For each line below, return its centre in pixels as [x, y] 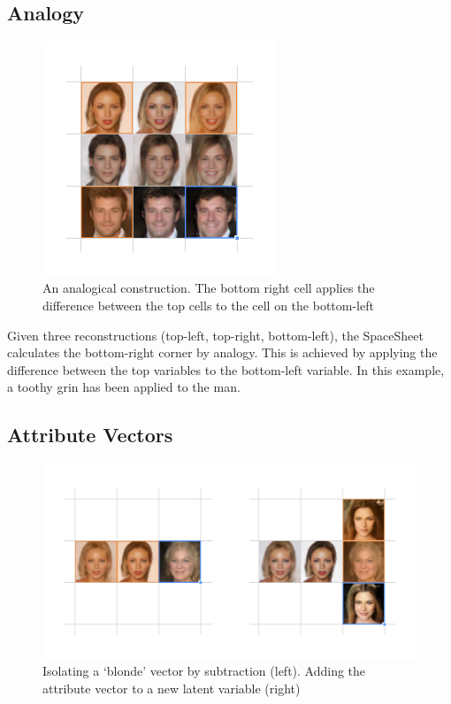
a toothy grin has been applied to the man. [124, 387]
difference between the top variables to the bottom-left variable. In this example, [226, 369]
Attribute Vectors [90, 435]
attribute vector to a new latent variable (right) [172, 688]
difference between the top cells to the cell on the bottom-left [208, 305]
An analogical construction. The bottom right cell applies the [209, 288]
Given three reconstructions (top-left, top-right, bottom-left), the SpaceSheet [215, 335]
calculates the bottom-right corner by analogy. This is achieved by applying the [222, 352]
